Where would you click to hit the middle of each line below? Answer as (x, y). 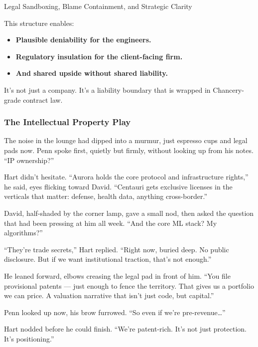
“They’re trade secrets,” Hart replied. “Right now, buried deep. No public (117, 249)
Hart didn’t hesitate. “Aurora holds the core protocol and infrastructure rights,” (126, 177)
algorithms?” (23, 233)
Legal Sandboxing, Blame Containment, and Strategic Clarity (98, 6)
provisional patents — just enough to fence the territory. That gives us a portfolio (129, 285)
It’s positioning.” (29, 338)
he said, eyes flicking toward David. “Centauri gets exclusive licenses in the (118, 186)
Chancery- (228, 89)
